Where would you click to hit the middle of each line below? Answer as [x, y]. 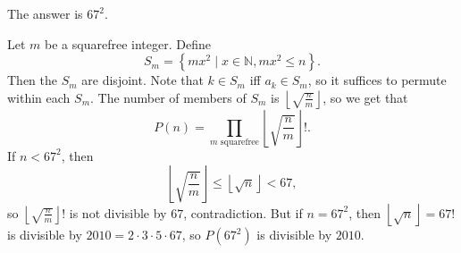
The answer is [45, 13]
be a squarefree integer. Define [128, 43]
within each [39, 97]
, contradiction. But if [243, 212]
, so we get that [365, 97]
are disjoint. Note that [142, 80]
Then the [32, 80]
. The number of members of [168, 97]
